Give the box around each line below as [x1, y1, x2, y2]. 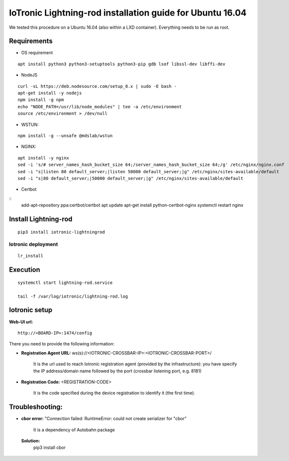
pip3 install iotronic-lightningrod [18, 229, 105, 235]
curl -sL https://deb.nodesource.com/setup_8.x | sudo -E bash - [18, 83, 177, 89]
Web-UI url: [9, 319, 34, 324]
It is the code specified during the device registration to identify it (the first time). [33, 390, 196, 396]
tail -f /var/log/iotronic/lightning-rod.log [18, 293, 128, 299]
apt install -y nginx [18, 155, 69, 160]
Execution [9, 266, 40, 274]
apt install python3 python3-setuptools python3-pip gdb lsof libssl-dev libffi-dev [18, 61, 226, 67]
